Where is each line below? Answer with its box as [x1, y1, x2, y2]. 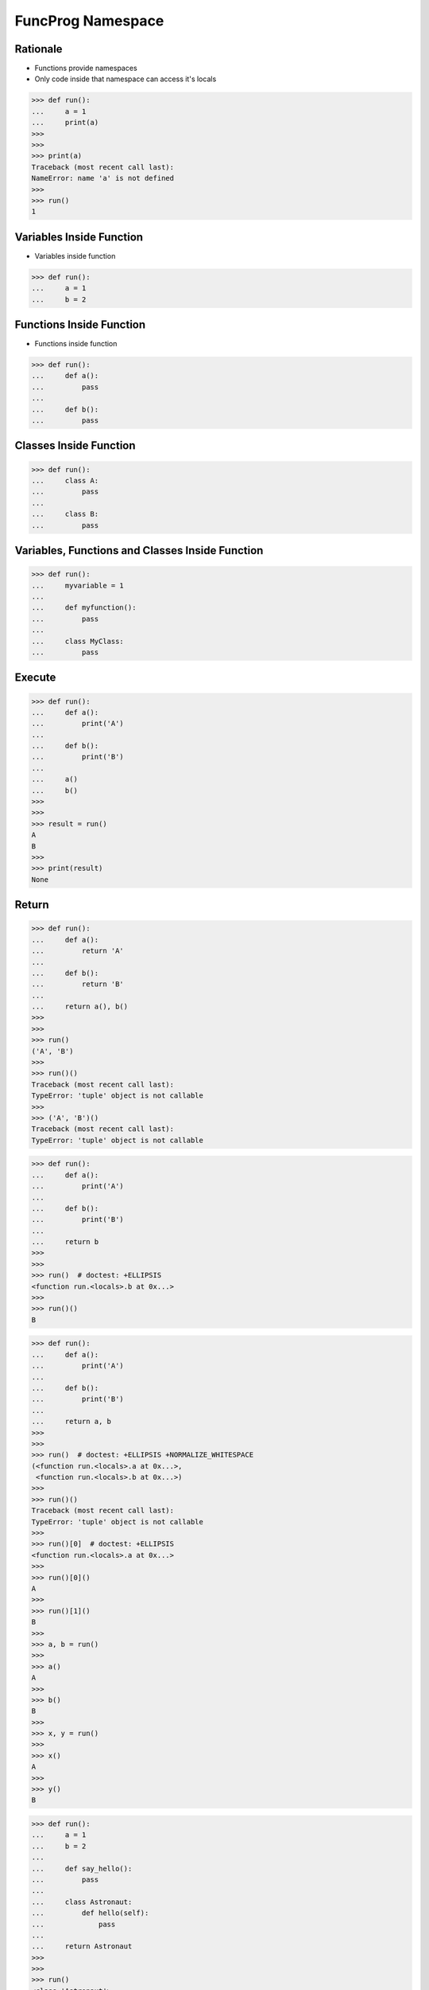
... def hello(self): [31, 1909, 149, 1918]
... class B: [31, 509, 99, 519]
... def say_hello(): [31, 1863, 133, 1873]
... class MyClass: [31, 637, 125, 646]
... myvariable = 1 [31, 581, 125, 590]
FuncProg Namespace [14, 12, 164, 29]
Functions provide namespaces [34, 64, 138, 73]
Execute [14, 671, 56, 685]
